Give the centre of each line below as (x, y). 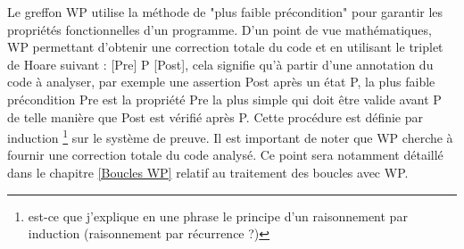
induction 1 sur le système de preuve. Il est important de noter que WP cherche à (230, 136)
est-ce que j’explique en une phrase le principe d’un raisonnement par (218, 216)
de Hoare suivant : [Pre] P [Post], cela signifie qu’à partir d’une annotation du (220, 64)
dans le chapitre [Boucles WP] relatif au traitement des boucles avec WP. (208, 172)
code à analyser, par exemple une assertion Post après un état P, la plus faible (221, 82)
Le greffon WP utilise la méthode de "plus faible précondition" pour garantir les (225, 12)
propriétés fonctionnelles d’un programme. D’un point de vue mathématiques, (220, 29)
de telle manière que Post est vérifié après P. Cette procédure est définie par (215, 116)
